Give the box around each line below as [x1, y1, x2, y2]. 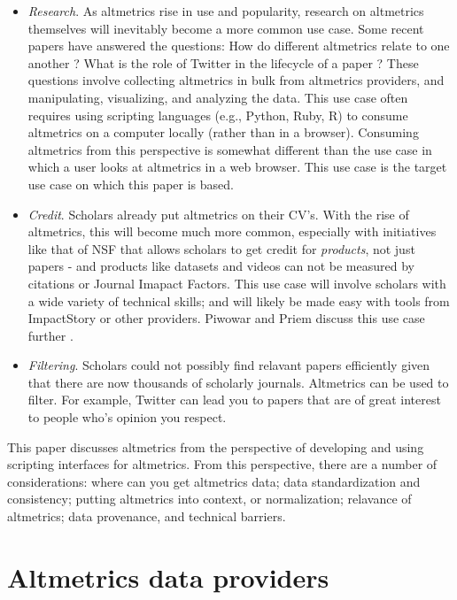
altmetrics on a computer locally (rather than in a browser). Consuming [27, 123, 419, 142]
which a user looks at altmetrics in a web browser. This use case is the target [27, 158, 447, 176]
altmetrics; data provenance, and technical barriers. [7, 507, 286, 526]
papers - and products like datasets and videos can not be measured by [27, 257, 414, 275]
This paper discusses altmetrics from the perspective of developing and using [7, 437, 424, 456]
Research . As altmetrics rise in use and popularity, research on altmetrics [27, 2, 424, 19]
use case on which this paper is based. [27, 174, 234, 193]
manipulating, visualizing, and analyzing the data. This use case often [27, 88, 408, 106]
